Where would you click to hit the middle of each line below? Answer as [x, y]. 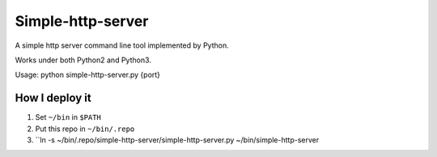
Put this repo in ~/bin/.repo [85, 129]
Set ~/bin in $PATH [68, 117]
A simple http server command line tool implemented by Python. [122, 45]
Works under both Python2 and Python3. [83, 60]
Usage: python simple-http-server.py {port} [88, 75]
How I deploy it [53, 98]
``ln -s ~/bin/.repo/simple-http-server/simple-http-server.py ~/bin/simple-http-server [177, 140]
